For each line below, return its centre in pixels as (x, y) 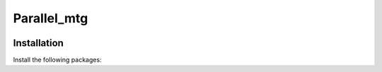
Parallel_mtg (51, 18)
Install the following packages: (57, 60)
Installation (38, 43)
